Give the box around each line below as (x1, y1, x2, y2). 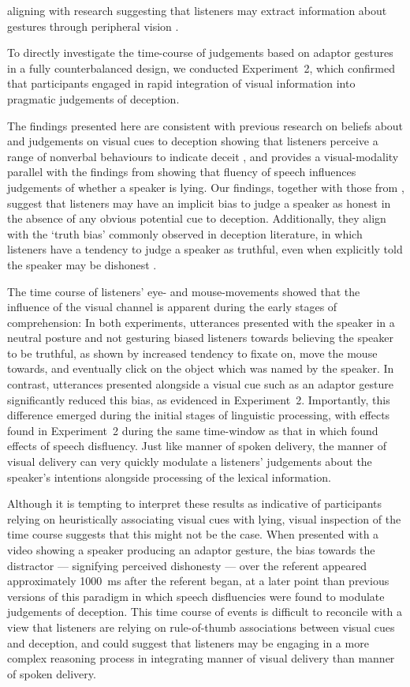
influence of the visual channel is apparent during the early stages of (7, 298, 337, 315)
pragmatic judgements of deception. (7, 90, 180, 107)
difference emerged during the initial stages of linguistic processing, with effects (7, 407, 390, 423)
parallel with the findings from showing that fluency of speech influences (7, 163, 356, 180)
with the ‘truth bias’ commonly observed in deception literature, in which (7, 225, 363, 242)
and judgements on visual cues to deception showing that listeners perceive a (7, 133, 378, 149)
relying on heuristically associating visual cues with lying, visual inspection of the (7, 510, 401, 527)
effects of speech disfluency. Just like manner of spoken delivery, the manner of (7, 437, 386, 454)
